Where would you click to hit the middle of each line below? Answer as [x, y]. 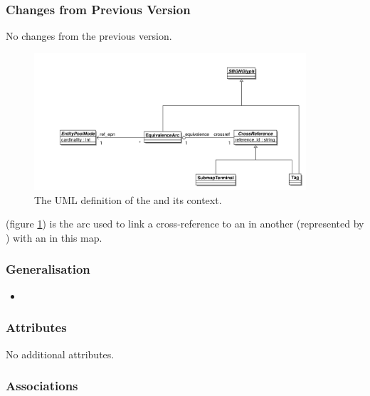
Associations [42, 386]
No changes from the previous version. [89, 36]
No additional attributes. [60, 354]
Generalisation [48, 269]
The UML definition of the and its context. [128, 199]
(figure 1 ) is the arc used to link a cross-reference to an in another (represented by [185, 224]
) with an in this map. [54, 237]
